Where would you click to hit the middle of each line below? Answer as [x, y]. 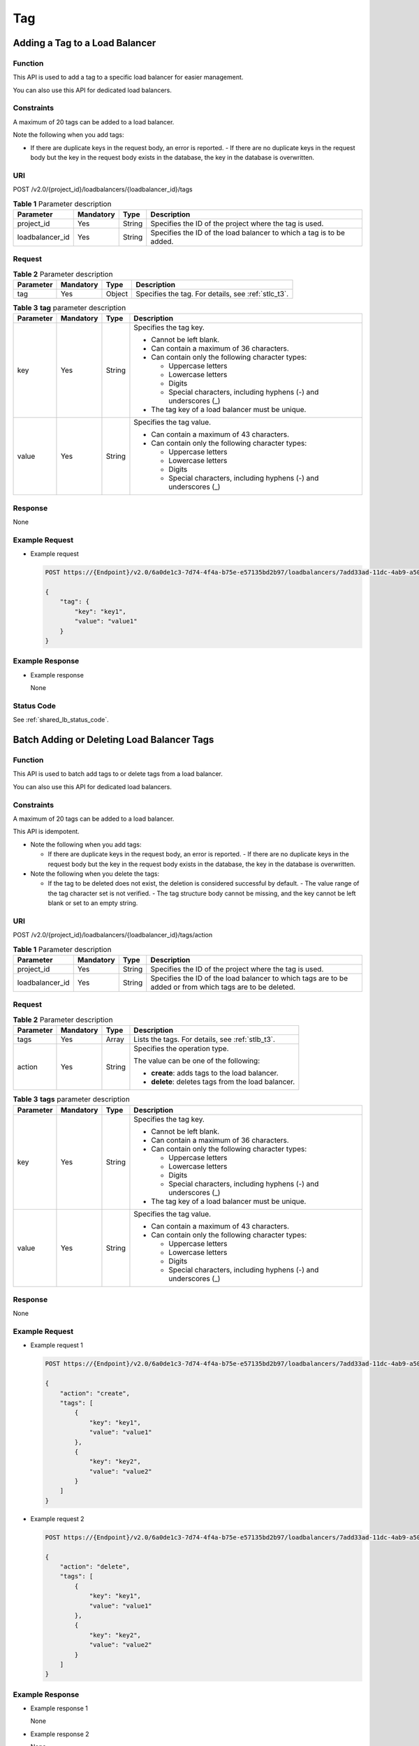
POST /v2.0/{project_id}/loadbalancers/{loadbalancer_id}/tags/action [113, 935]
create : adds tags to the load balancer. [215, 1073]
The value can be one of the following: [197, 1061]
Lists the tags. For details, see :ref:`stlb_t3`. [205, 1039]
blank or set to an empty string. [93, 903]
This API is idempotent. [46, 832]
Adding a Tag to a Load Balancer [84, 43]
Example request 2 [57, 1518]
